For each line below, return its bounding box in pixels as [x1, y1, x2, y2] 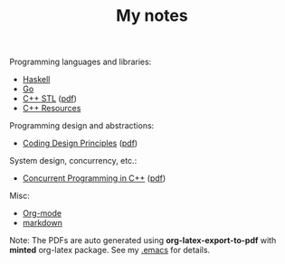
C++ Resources [22, 103, 81, 114]
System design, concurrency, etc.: [9, 156, 138, 166]
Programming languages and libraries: [9, 56, 152, 68]
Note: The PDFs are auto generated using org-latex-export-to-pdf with [9, 235, 277, 246]
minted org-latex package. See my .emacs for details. [9, 245, 211, 256]
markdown [22, 218, 63, 229]
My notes [116, 5, 188, 26]
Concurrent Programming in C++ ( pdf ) [22, 173, 166, 184]
